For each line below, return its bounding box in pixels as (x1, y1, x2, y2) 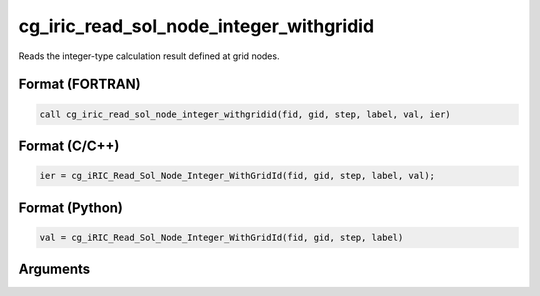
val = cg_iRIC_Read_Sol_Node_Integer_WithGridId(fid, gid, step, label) (39, 231, 404, 243)
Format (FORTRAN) (18, 76, 141, 93)
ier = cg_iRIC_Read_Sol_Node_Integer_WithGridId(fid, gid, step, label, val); (39, 170, 435, 182)
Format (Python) (18, 199, 124, 216)
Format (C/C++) (18, 137, 120, 154)
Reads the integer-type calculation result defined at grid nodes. (18, 50, 280, 62)
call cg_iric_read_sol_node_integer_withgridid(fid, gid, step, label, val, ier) (39, 108, 452, 120)
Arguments (18, 261, 91, 278)
